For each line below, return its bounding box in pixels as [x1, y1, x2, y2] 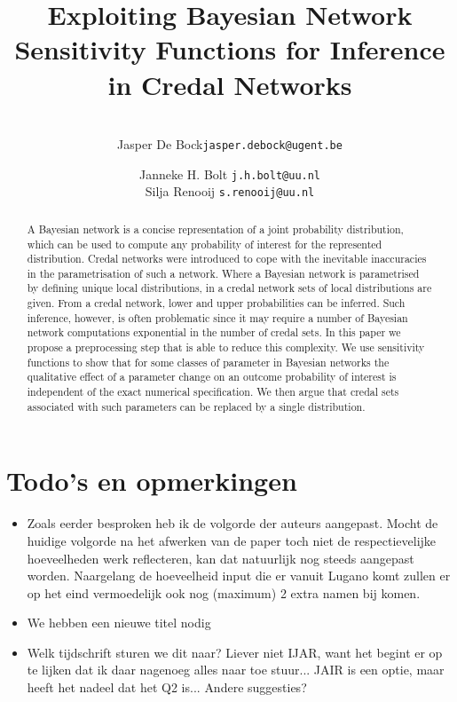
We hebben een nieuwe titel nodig [27, 613, 211, 632]
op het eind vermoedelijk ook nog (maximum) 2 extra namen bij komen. [27, 583, 421, 602]
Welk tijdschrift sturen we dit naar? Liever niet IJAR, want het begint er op [27, 643, 443, 661]
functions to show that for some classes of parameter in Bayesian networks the [27, 354, 390, 369]
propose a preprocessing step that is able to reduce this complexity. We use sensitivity [27, 340, 425, 355]
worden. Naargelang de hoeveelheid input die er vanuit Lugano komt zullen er [27, 566, 451, 585]
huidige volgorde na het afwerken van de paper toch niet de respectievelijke [27, 531, 437, 549]
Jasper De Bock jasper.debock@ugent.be [117, 135, 343, 154]
